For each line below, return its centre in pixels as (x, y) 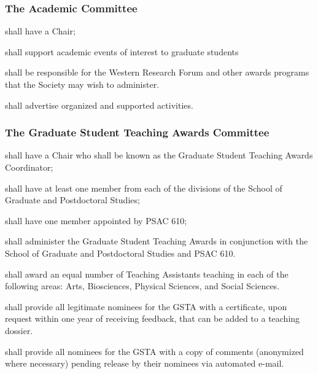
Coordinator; (29, 167)
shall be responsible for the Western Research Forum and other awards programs (157, 72)
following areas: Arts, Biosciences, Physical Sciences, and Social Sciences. (142, 286)
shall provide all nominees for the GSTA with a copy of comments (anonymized (154, 351)
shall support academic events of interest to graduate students (122, 51)
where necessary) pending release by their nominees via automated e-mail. (145, 363)
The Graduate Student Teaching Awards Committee (137, 132)
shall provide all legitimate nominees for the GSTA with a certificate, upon (146, 306)
